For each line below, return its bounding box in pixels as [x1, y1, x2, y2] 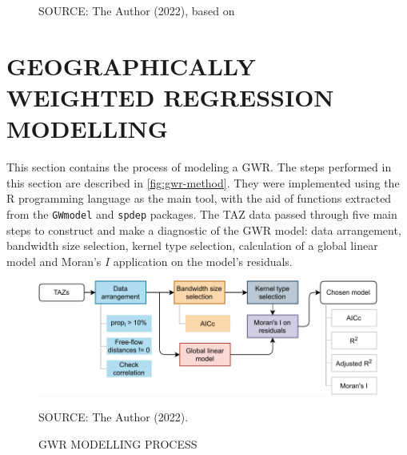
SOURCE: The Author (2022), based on [38, 2, 235, 18]
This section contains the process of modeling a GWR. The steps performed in [6, 159, 392, 175]
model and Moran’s [6, 252, 102, 269]
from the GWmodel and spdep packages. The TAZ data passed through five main [6, 205, 397, 222]
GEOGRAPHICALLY [6, 49, 256, 82]
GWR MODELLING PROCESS [38, 436, 198, 453]
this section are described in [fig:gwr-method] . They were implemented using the [6, 174, 400, 191]
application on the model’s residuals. [113, 252, 293, 269]
